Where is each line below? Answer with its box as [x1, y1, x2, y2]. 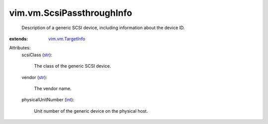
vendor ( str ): [21, 74, 47, 80]
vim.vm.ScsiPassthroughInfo [9, 7, 133, 18]
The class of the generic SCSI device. [34, 63, 111, 69]
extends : [9, 36, 28, 41]
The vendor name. [34, 85, 72, 91]
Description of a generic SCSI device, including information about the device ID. [21, 25, 185, 31]
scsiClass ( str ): [21, 52, 52, 58]
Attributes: [9, 45, 31, 51]
